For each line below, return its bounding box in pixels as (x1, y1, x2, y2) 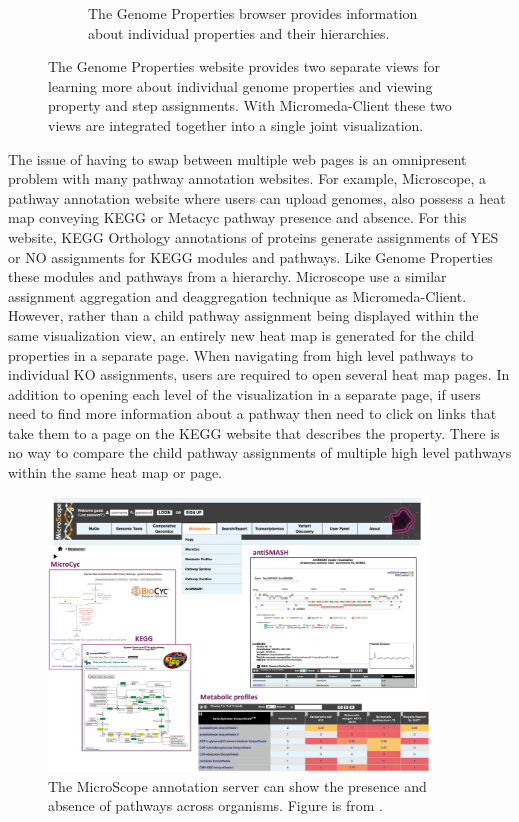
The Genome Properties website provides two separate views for (48, 56, 441, 77)
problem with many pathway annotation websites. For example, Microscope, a (8, 168, 487, 189)
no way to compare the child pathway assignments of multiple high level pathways (8, 442, 512, 463)
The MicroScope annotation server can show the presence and (48, 775, 427, 796)
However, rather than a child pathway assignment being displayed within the (8, 305, 479, 326)
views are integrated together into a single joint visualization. (48, 114, 424, 135)
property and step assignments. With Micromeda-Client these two (48, 95, 452, 116)
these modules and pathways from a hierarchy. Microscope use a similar (8, 266, 447, 287)
